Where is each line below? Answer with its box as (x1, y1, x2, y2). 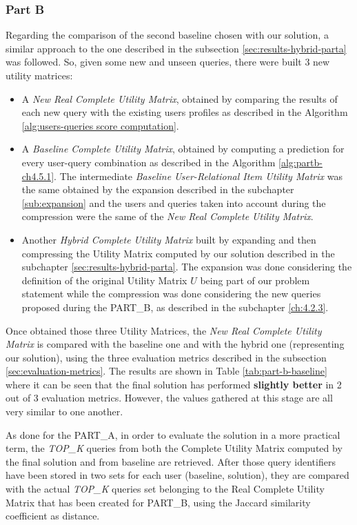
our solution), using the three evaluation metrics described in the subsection (6, 350, 327, 364)
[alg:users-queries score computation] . (21, 118, 179, 132)
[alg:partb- (278, 155, 323, 169)
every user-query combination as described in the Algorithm (21, 155, 276, 169)
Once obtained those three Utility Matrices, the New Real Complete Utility (6, 323, 322, 337)
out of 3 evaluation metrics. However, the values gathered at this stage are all (6, 390, 333, 405)
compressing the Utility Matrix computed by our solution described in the (21, 246, 335, 260)
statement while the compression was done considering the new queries (21, 286, 321, 301)
